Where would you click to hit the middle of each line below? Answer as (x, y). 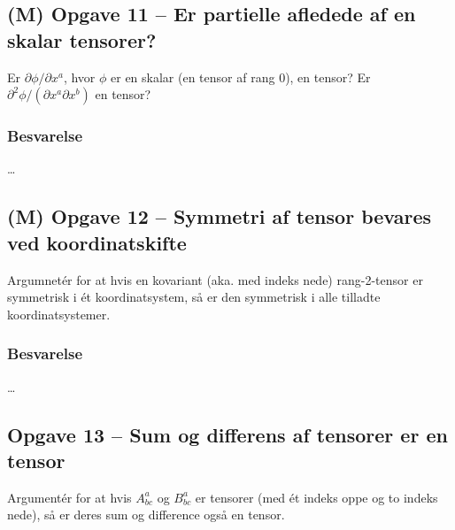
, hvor (79, 77)
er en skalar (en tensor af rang (193, 77)
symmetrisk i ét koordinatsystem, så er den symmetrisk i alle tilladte (194, 297)
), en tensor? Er (328, 77)
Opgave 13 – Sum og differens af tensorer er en (227, 434)
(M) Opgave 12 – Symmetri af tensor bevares (219, 216)
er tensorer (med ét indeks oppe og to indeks (316, 497)
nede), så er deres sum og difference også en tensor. (146, 515)
